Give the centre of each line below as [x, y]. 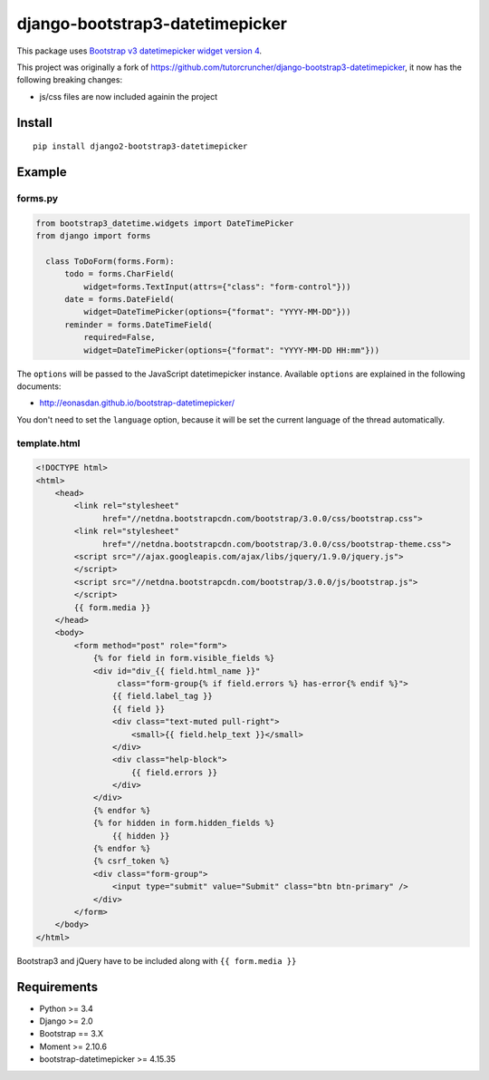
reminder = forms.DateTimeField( [139, 325]
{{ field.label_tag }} [162, 696]
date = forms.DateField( [120, 300]
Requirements [58, 987]
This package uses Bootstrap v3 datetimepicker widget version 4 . [139, 51]
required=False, [119, 337]
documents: [39, 386]
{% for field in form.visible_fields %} [184, 658]
